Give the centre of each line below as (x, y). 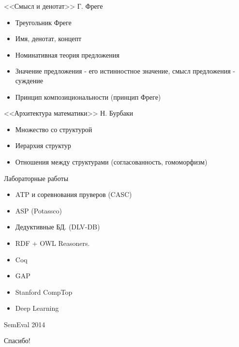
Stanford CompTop (44, 292)
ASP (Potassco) (39, 210)
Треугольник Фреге (43, 22)
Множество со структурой (54, 129)
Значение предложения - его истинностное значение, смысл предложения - (125, 71)
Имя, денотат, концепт (48, 38)
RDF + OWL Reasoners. (52, 243)
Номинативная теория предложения (67, 54)
